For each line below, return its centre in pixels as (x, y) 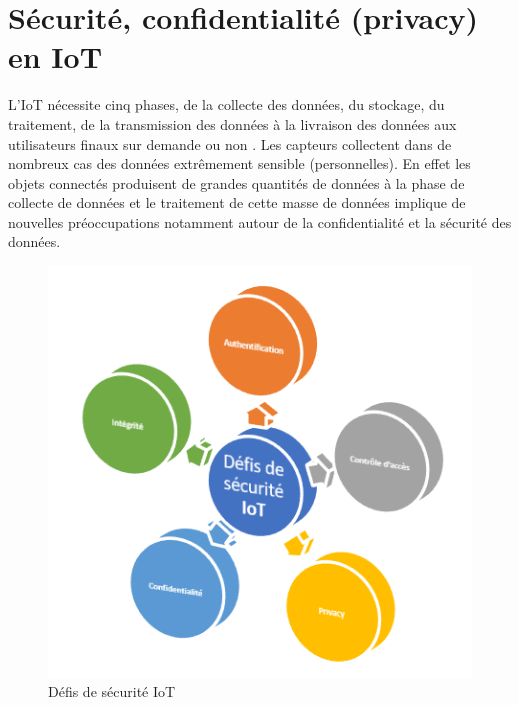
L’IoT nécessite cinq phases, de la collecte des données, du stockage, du (226, 104)
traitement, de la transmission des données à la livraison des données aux (232, 123)
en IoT (55, 56)
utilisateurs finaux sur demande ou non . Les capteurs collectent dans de (230, 143)
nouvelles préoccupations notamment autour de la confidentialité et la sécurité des (260, 221)
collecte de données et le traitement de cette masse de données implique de (237, 202)
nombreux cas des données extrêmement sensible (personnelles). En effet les (239, 163)
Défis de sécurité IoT (112, 691)
